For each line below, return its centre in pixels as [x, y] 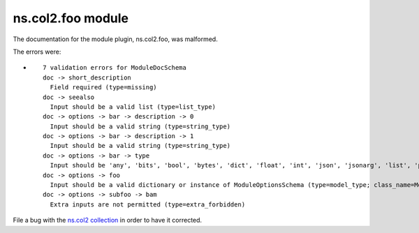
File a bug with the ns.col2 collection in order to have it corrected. [108, 220]
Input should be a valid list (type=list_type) [133, 107]
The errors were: [37, 52]
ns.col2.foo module [71, 18]
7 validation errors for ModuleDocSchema [115, 68]
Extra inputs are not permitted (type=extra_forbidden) [148, 204]
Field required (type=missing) [103, 88]
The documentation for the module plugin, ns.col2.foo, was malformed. [115, 39]
